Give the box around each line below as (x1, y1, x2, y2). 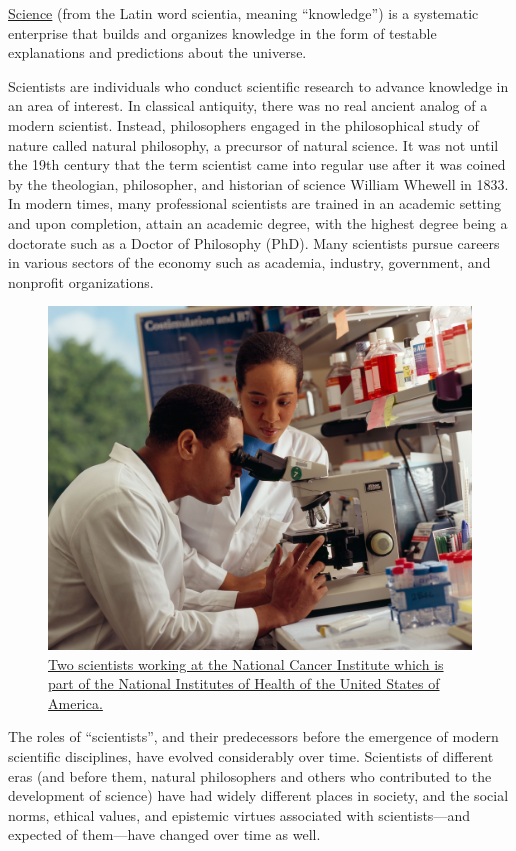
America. (48, 692, 103, 713)
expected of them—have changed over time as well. (8, 824, 321, 845)
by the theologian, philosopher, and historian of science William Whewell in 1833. (8, 173, 509, 194)
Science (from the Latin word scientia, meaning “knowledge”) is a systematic (8, 3, 479, 23)
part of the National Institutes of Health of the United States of (48, 673, 440, 694)
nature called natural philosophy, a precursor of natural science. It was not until (8, 134, 499, 155)
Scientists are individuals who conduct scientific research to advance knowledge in (8, 75, 509, 96)
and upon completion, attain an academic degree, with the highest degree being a (8, 212, 508, 233)
